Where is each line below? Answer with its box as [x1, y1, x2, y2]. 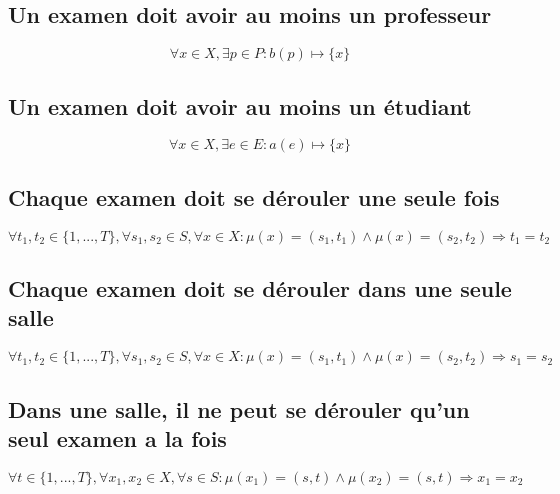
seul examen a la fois [8, 422, 227, 453]
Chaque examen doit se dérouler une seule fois [8, 181, 500, 212]
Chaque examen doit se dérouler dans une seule [8, 273, 512, 303]
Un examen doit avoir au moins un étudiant [8, 90, 472, 121]
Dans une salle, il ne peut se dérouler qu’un [8, 393, 470, 424]
